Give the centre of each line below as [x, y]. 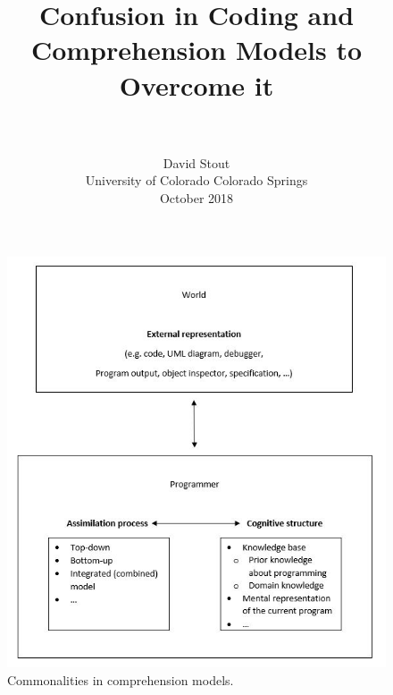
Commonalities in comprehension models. [121, 680]
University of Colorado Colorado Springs [196, 180]
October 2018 [196, 197]
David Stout [196, 162]
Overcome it [196, 85]
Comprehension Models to [196, 50]
